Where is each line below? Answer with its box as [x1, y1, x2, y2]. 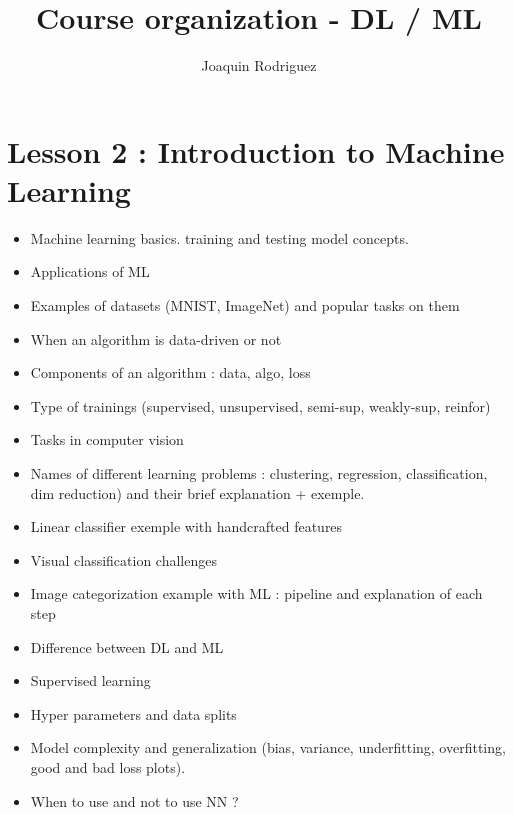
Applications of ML [30, 261, 150, 282]
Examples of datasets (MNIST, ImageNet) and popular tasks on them [30, 295, 460, 316]
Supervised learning [30, 670, 151, 691]
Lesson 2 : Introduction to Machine [7, 130, 505, 171]
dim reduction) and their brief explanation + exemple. [30, 482, 365, 503]
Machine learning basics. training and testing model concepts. [30, 227, 409, 248]
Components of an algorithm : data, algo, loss [30, 362, 311, 383]
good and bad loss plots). [30, 756, 186, 777]
